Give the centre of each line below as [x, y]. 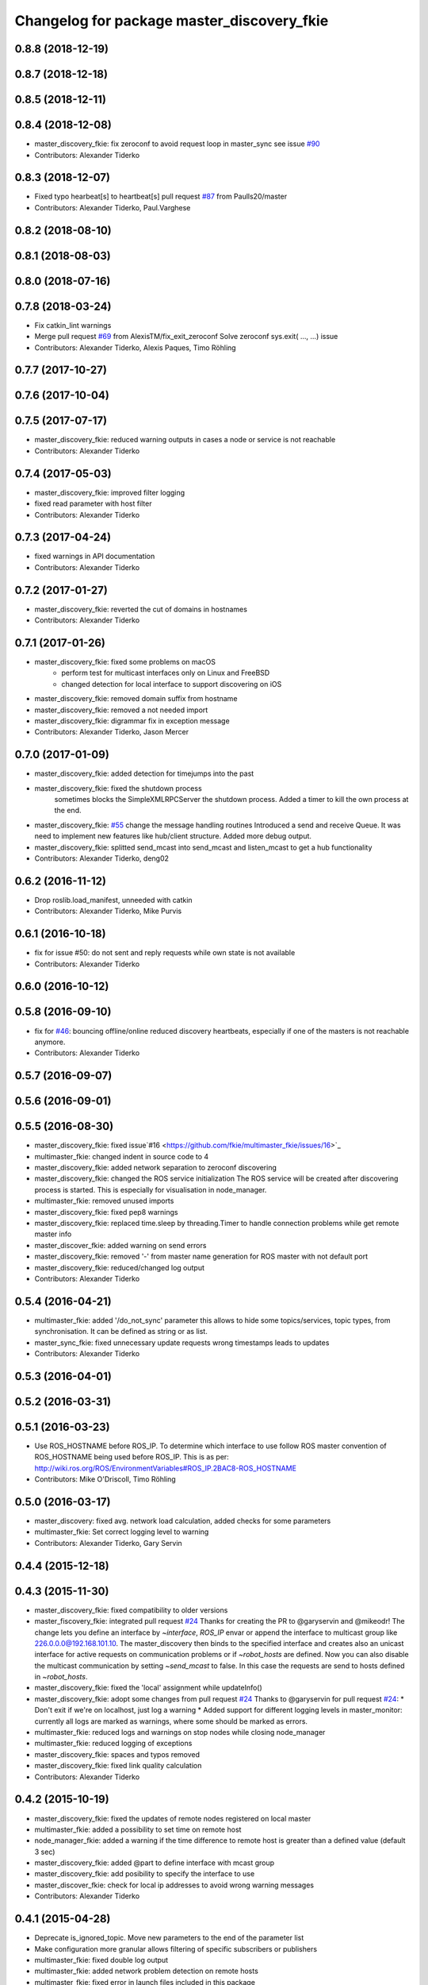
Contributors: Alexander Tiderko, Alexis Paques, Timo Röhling [136, 347]
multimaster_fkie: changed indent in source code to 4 [122, 1156]
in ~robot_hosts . [61, 1677]
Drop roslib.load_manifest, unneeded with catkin [114, 900]
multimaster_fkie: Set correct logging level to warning [122, 1532]
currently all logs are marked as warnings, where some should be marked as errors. [171, 1721]
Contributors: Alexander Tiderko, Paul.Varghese [113, 207]
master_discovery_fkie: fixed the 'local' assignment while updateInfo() [149, 1688]
